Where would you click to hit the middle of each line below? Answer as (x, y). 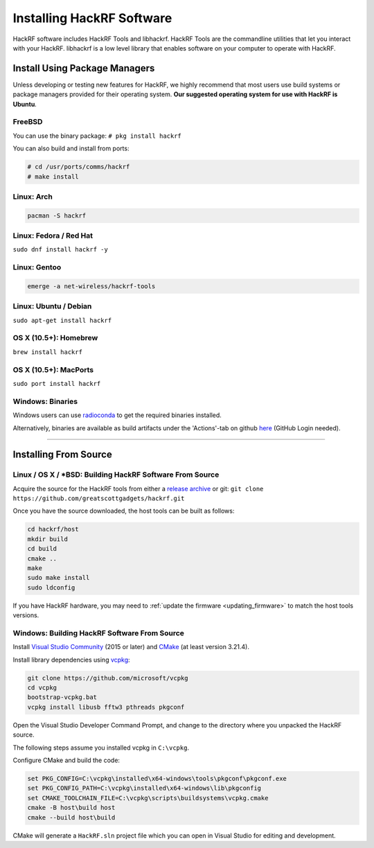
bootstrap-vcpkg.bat (62, 697)
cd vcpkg (42, 688)
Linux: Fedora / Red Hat (53, 236)
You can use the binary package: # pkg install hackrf (97, 136)
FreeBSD (28, 122)
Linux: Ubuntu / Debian (52, 306)
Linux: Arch (33, 196)
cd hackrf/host (53, 529)
